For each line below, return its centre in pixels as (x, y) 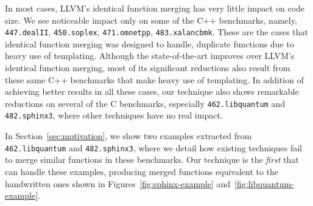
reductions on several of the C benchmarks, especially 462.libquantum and (145, 103)
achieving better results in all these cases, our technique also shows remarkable (152, 91)
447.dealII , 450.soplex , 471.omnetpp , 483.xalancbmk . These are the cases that (157, 32)
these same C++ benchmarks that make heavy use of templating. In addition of (154, 79)
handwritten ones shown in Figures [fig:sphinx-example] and (118, 183)
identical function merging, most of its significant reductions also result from (148, 68)
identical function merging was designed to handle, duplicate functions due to (149, 43)
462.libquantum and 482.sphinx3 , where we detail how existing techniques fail (153, 147)
